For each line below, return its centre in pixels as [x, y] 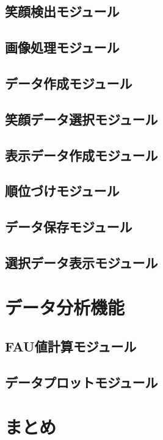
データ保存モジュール [69, 227]
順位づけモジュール [62, 191]
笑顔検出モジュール [62, 11]
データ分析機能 [65, 307]
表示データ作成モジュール [81, 155]
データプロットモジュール [81, 382]
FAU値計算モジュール [71, 346]
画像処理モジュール [62, 47]
